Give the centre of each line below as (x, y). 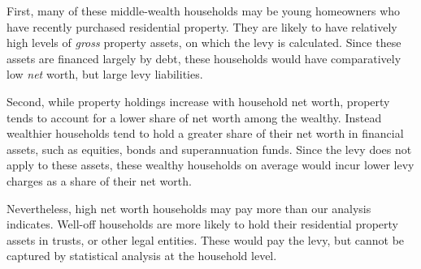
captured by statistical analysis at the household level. (142, 256)
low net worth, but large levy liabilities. (105, 74)
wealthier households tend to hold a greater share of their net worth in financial (205, 133)
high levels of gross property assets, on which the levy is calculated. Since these (204, 43)
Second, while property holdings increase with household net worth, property (198, 101)
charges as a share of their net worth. (99, 180)
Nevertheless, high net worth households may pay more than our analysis (189, 208)
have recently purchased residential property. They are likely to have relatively (202, 26)
